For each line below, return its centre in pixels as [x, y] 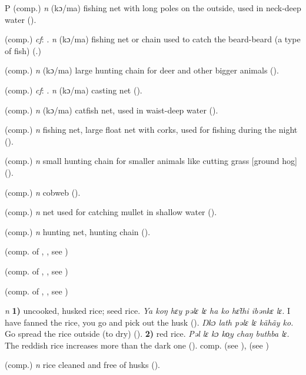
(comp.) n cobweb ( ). [43, 192]
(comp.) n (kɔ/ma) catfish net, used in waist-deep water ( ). [112, 110]
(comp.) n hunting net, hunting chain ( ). [78, 231]
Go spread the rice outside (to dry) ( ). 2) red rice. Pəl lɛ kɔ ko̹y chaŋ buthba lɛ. [147, 334]
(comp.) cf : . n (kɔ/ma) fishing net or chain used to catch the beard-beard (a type [153, 39]
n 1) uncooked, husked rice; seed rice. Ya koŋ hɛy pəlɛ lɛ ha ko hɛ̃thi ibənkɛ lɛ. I [147, 311]
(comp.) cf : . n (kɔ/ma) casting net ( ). [74, 90]
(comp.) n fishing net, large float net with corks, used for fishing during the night [151, 130]
